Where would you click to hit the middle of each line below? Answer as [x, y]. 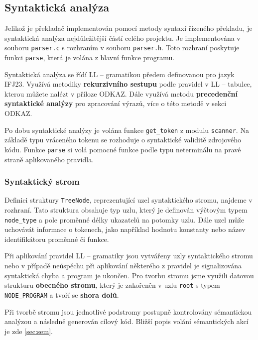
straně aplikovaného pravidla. [49, 159]
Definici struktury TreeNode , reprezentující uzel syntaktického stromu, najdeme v [129, 200]
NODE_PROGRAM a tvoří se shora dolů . [62, 294]
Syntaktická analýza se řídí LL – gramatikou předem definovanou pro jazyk [120, 74]
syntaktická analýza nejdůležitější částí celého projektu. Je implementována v [123, 38]
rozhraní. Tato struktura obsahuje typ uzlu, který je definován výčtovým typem [126, 210]
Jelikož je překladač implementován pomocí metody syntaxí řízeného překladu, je [129, 28]
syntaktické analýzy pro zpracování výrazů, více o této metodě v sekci [116, 103]
